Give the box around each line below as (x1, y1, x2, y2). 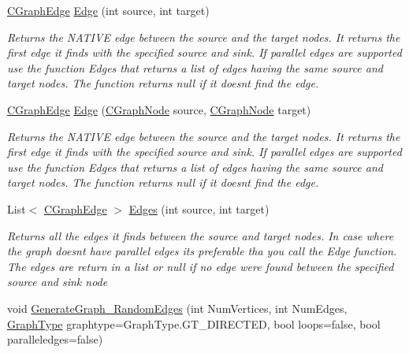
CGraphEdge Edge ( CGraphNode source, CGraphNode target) (7, 101, 311, 117)
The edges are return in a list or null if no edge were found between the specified (7, 258, 394, 274)
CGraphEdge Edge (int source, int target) (7, 2, 210, 18)
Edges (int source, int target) (128, 200, 270, 217)
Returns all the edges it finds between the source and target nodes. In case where (7, 227, 394, 243)
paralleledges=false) (7, 331, 103, 347)
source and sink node (7, 273, 108, 290)
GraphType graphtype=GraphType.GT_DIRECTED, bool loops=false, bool (7, 315, 381, 332)
